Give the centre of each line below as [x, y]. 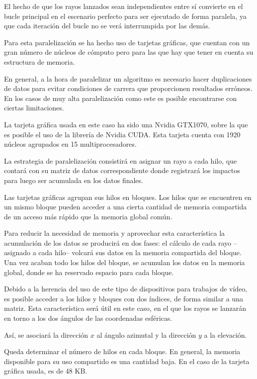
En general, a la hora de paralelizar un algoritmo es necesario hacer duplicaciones [128, 78]
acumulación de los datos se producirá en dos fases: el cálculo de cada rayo [118, 242]
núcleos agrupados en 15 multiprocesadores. [70, 144]
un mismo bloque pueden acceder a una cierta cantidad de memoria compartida [126, 207]
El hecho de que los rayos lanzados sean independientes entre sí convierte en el [124, 6]
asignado [17, 252]
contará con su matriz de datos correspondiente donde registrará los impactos [122, 170]
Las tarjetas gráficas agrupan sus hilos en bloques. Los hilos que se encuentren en [128, 197]
